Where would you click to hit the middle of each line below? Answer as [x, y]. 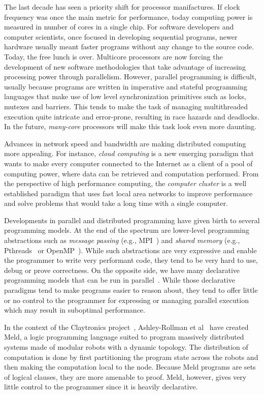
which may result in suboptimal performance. [75, 310]
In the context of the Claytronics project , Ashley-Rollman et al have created [126, 327]
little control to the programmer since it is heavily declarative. [101, 387]
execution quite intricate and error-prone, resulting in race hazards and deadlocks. [132, 116]
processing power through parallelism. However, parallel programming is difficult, [130, 77]
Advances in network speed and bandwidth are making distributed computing [125, 143]
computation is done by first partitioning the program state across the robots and [131, 357]
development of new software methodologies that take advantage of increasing [125, 66]
